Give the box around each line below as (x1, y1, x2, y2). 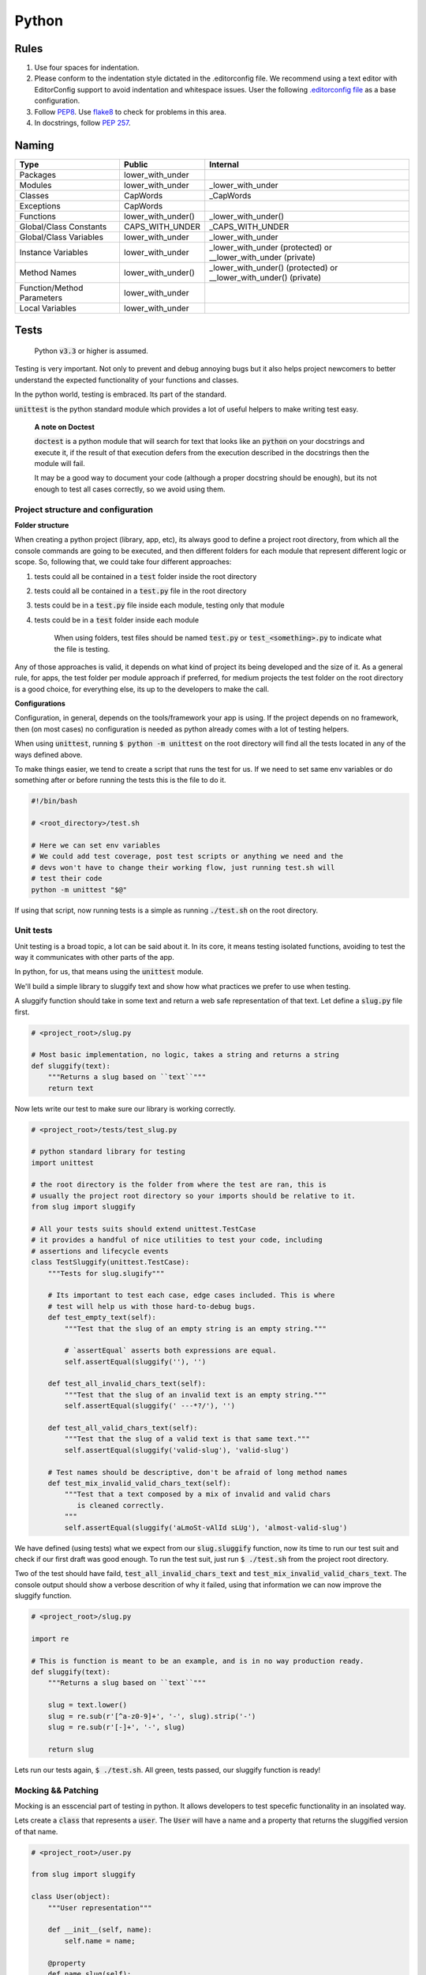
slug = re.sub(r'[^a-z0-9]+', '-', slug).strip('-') (47, 1711, 256, 1721)
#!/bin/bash (31, 796, 78, 806)
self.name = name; (64, 1936, 136, 1945)
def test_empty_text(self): (47, 1313, 157, 1322)
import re (31, 1634, 69, 1643)
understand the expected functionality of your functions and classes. (14, 375, 240, 385)
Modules (19, 179, 52, 190)
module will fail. (34, 459, 86, 468)
